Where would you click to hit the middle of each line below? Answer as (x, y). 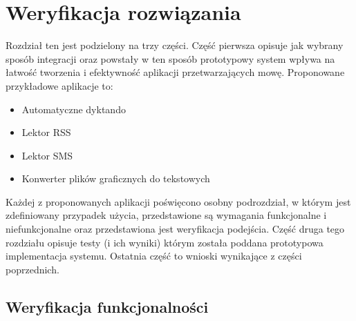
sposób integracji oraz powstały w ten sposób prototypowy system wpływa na (170, 58)
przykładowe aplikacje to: (59, 85)
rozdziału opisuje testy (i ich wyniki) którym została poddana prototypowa (165, 242)
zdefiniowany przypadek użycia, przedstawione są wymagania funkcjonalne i (166, 215)
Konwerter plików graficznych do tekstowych (116, 178)
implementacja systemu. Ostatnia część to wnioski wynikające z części (154, 256)
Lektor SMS (47, 155)
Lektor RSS (46, 132)
